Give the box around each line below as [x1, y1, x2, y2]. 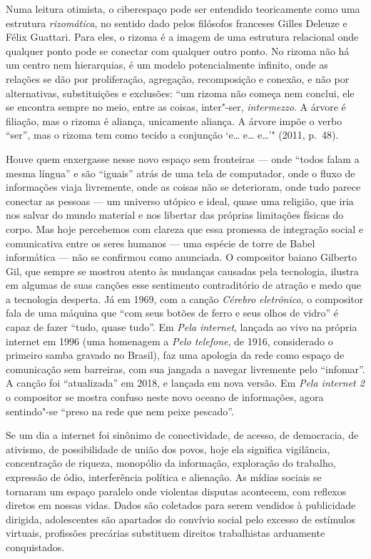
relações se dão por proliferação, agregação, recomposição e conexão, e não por [6, 71, 350, 86]
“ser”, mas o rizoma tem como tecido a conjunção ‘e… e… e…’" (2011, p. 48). [6, 127, 339, 142]
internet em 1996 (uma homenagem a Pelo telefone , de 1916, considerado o [6, 333, 333, 348]
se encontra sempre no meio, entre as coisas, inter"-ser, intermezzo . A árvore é [6, 99, 346, 114]
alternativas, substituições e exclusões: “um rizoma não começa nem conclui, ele [6, 85, 355, 100]
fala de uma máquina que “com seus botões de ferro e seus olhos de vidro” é [6, 305, 339, 320]
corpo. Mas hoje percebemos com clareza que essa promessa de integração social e [6, 221, 364, 236]
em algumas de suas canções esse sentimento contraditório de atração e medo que [6, 277, 361, 292]
